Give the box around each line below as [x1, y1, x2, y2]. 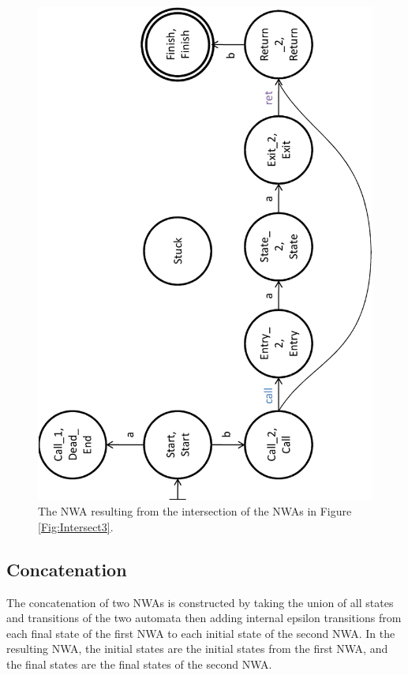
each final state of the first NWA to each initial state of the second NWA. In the [6, 624, 395, 641]
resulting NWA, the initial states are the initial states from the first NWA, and [6, 640, 388, 657]
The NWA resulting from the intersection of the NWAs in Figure [38, 503, 352, 519]
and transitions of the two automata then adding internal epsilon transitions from [6, 609, 402, 626]
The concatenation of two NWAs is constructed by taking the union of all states [6, 594, 394, 610]
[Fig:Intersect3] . [38, 518, 114, 534]
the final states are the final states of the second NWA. [6, 655, 272, 672]
